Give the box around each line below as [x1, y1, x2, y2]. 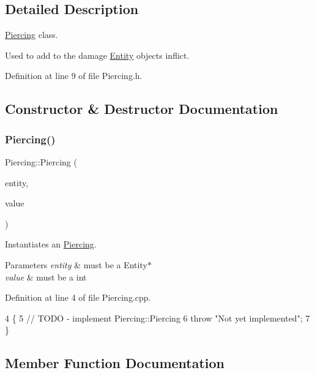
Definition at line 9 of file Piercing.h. [5, 69, 143, 82]
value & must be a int [5, 270, 87, 283]
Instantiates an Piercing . [5, 238, 97, 251]
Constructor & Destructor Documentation [5, 99, 278, 118]
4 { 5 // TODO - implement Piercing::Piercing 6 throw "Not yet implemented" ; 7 [5, 311, 310, 324]
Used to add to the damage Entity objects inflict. [5, 48, 190, 61]
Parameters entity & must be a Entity [5, 258, 147, 271]
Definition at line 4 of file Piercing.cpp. [5, 291, 151, 304]
